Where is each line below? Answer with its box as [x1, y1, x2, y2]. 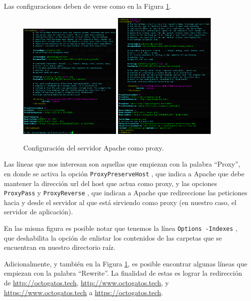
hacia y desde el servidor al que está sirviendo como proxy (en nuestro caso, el [4, 197, 236, 207]
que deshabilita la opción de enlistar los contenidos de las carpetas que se [4, 232, 222, 243]
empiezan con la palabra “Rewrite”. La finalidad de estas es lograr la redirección [4, 268, 242, 278]
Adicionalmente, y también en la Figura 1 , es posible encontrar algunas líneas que [4, 258, 248, 268]
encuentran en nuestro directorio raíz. [4, 242, 116, 252]
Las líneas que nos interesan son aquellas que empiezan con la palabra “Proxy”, [4, 159, 240, 169]
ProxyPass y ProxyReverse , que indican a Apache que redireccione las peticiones [4, 188, 248, 198]
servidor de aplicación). [4, 207, 73, 217]
